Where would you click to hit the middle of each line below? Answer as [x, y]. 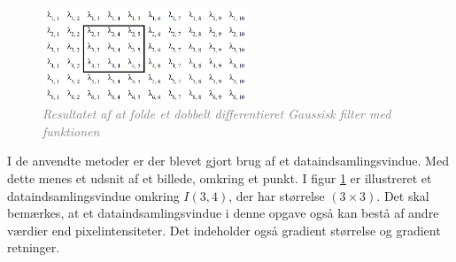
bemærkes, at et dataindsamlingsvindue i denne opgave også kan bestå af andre [223, 213]
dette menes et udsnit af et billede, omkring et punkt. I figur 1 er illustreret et [220, 178]
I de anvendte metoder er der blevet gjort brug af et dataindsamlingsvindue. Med [228, 161]
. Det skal [403, 195]
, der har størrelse [277, 195]
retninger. [34, 247]
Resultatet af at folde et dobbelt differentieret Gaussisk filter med [217, 114]
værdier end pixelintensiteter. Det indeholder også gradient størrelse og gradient [224, 230]
